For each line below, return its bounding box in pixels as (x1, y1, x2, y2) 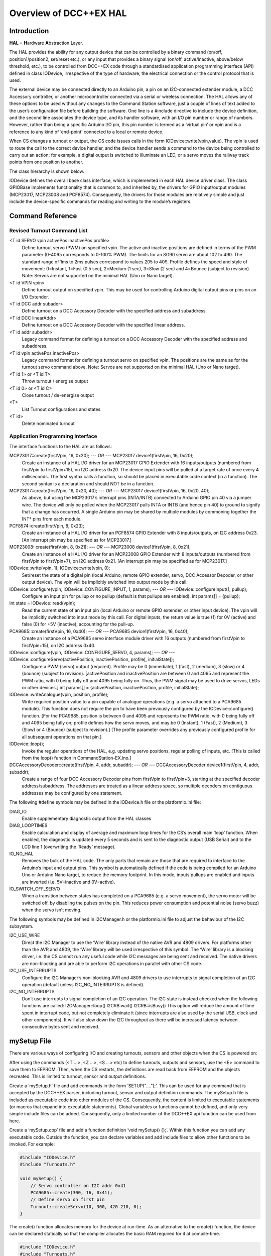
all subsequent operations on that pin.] (22, 734, 102, 740)
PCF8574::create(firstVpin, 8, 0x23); (9, 523, 85, 529)
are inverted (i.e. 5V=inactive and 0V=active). (22, 879, 115, 885)
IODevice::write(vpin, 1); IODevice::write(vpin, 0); (9, 565, 110, 571)
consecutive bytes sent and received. (22, 1024, 100, 1030)
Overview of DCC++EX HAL (9, 8, 127, 19)
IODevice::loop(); (9, 741, 45, 747)
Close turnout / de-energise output (22, 392, 94, 398)
